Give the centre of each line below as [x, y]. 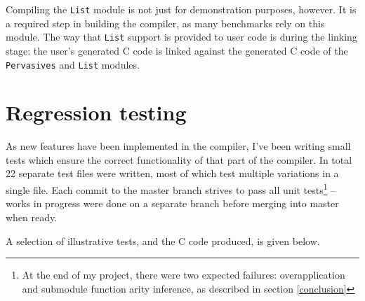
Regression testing [96, 112]
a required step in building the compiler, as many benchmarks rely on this [165, 23]
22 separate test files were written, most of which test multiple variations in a [172, 173]
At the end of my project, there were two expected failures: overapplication [184, 275]
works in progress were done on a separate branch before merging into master [172, 203]
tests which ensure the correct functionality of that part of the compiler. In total [179, 159]
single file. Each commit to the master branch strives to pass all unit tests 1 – [171, 189]
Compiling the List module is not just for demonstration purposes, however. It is [181, 9]
